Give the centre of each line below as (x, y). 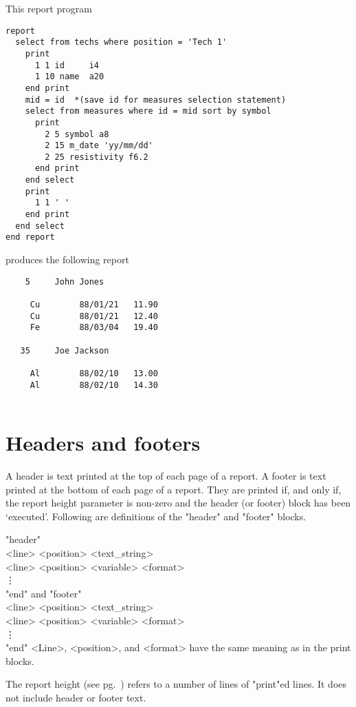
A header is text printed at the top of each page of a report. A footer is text (166, 475)
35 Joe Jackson (65, 350)
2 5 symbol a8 (77, 134)
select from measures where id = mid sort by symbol (148, 111)
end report (30, 237)
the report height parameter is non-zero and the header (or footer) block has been (178, 503)
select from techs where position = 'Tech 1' (121, 42)
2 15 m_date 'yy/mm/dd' (99, 146)
